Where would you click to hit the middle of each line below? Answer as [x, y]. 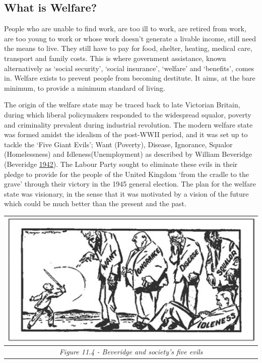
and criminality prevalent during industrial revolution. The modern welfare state [128, 124]
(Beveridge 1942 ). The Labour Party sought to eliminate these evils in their [121, 164]
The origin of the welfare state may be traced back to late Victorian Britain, [122, 105]
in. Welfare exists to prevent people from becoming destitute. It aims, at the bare [130, 78]
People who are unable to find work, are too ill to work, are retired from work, [125, 28]
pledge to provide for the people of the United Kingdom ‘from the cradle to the [126, 174]
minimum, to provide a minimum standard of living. [85, 87]
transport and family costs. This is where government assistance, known [115, 58]
